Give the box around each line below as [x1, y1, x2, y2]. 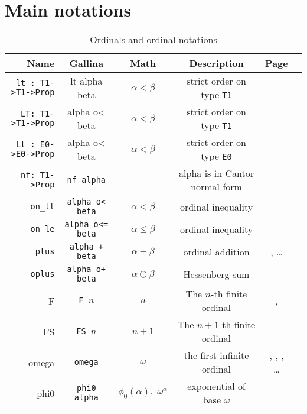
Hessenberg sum [183, 267, 250, 281]
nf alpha [67, 175, 106, 185]
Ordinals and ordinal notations [90, 33, 217, 47]
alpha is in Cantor [179, 166, 254, 180]
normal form [191, 180, 242, 194]
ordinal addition [183, 244, 250, 258]
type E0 [201, 149, 232, 163]
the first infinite [184, 348, 249, 363]
